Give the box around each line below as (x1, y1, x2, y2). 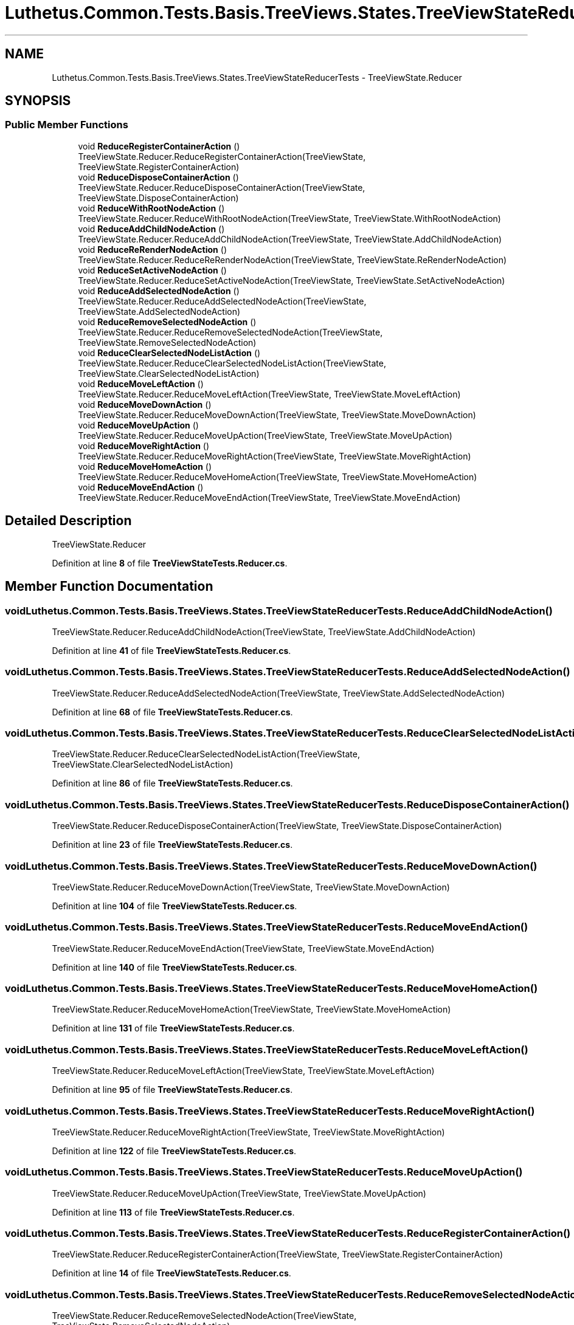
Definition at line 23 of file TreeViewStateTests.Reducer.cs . (52, 839, 293, 850)
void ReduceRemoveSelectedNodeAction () (78, 316, 257, 327)
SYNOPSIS (5, 93, 71, 109)
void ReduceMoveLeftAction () (78, 378, 204, 389)
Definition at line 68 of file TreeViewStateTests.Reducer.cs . (52, 706, 293, 717)
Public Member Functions (5, 119, 128, 131)
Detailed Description (5, 513, 132, 529)
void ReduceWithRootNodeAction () (78, 202, 225, 213)
